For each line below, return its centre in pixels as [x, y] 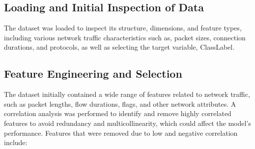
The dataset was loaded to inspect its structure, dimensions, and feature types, [123, 28]
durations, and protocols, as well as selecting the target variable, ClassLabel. [119, 47]
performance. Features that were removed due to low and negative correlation [121, 133]
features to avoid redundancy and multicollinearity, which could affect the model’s [127, 123]
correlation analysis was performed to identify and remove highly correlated [118, 113]
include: [16, 142]
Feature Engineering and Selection [93, 74]
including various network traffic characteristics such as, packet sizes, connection [125, 37]
